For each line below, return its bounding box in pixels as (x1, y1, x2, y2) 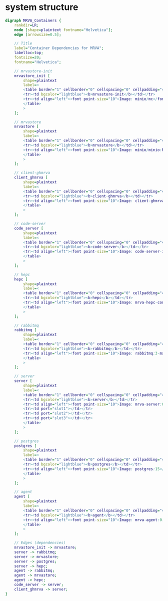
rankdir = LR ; (14, 22, 39, 27)
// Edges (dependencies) (14, 540, 66, 545)
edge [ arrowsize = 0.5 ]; (14, 32, 61, 37)
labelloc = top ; (14, 50, 43, 55)
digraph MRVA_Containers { (5, 18, 61, 23)
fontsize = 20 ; (14, 55, 41, 60)
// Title (14, 41, 32, 46)
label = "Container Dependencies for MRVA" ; (14, 45, 104, 51)
